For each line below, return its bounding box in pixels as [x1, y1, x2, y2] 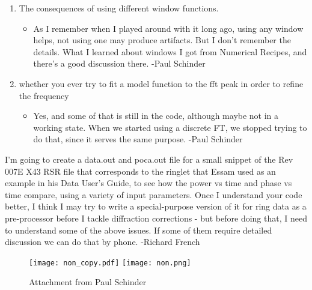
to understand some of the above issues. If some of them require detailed [5, 223, 272, 236]
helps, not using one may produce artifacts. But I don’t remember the [33, 34, 291, 46]
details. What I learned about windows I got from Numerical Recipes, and [33, 45, 307, 58]
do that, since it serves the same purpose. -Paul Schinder [33, 133, 243, 145]
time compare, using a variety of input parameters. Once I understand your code [5, 188, 302, 201]
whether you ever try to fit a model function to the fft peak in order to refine [19, 77, 304, 89]
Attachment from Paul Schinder [29, 276, 147, 288]
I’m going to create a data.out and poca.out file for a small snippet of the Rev [5, 153, 293, 165]
